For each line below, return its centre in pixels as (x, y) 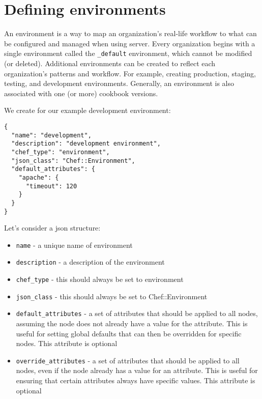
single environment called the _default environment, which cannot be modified (128, 53)
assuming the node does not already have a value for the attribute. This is (132, 323)
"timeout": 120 (51, 186)
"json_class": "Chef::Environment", (73, 161)
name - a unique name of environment (74, 245)
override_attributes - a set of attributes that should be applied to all (128, 360)
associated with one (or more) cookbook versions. (81, 93)
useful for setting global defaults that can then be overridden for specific (129, 333)
